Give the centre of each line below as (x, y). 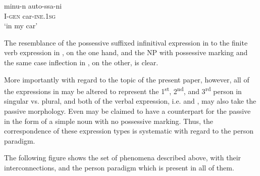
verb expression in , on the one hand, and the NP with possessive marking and (126, 52)
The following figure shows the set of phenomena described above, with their (123, 158)
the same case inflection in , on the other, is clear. (81, 62)
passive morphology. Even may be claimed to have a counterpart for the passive (127, 111)
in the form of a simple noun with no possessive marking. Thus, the (109, 121)
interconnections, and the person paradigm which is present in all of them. (119, 167)
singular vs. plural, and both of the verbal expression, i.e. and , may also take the (130, 101)
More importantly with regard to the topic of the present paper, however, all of (127, 79)
